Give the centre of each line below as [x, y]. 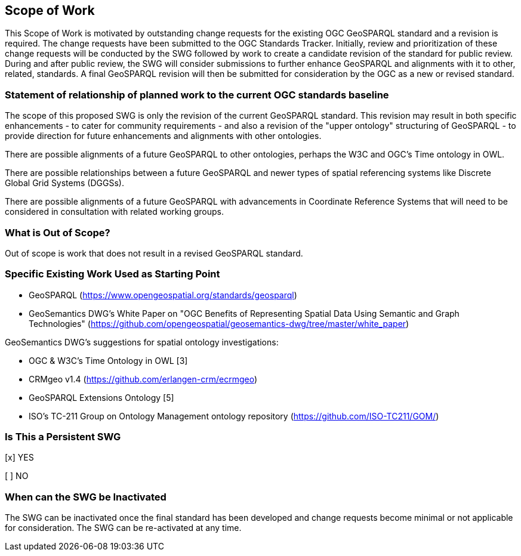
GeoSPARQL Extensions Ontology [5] [101, 397]
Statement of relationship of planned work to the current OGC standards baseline [197, 95]
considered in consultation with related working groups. [114, 212]
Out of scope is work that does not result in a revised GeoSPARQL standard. [154, 253]
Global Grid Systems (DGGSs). [64, 183]
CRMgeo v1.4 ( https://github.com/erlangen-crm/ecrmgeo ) [143, 379]
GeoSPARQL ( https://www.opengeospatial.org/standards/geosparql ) [163, 295]
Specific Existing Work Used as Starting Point [112, 274]
